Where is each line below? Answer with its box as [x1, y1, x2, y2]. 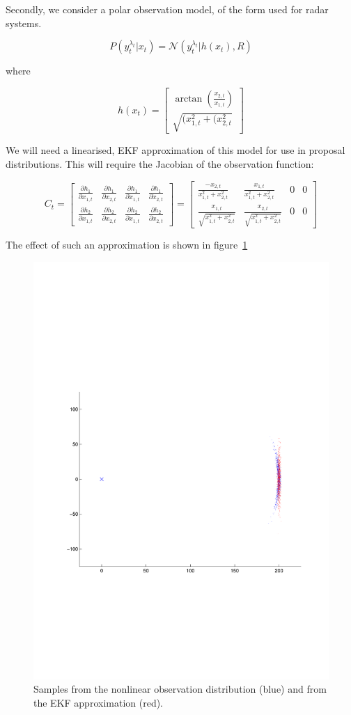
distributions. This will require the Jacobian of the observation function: [6, 157, 314, 171]
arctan [175, 93, 203, 104]
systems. [6, 15, 42, 30]
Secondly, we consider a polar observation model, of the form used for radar [6, 2, 329, 16]
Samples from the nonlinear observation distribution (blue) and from [33, 682, 327, 696]
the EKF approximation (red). [33, 695, 164, 709]
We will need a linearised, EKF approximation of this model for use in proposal [6, 143, 345, 157]
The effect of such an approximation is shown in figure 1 [6, 237, 248, 252]
